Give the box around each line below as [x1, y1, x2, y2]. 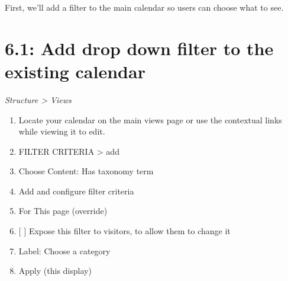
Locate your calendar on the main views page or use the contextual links [18, 113, 282, 126]
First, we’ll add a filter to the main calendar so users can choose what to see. [5, 1, 284, 13]
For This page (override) [18, 205, 108, 217]
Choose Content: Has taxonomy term [18, 165, 154, 177]
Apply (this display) [18, 264, 92, 277]
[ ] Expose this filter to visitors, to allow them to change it [18, 225, 231, 237]
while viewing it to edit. [18, 125, 105, 138]
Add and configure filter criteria [18, 184, 134, 197]
